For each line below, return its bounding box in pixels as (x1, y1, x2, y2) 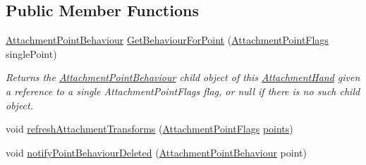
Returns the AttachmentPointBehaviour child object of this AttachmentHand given (6, 70, 360, 85)
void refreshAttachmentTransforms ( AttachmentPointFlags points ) (6, 121, 293, 136)
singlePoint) (6, 46, 57, 61)
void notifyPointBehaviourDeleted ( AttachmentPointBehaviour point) (6, 145, 307, 159)
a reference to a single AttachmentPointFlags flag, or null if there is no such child (6, 83, 360, 98)
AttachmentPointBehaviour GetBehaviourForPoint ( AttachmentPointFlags (6, 32, 329, 47)
